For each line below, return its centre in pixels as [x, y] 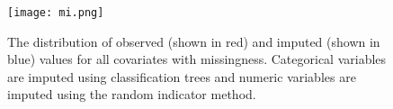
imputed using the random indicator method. [132, 94]
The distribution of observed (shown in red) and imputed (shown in [194, 41]
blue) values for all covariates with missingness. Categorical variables [197, 59]
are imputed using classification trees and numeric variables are [182, 76]
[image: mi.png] [56, 13]
